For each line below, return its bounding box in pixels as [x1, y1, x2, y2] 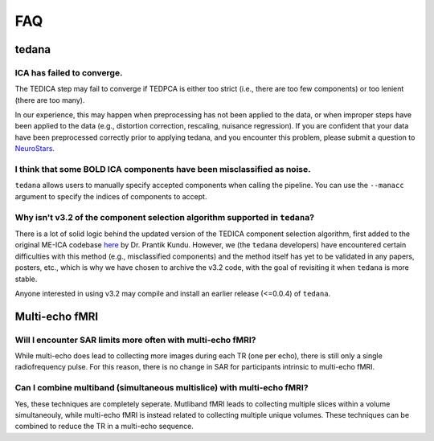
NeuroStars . [14, 144, 55, 153]
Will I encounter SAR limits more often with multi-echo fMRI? [14, 334, 256, 345]
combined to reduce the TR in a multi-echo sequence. [14, 422, 194, 431]
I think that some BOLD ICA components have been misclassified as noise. [14, 164, 311, 175]
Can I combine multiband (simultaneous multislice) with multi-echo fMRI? [14, 382, 309, 394]
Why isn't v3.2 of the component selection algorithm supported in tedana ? [14, 211, 315, 223]
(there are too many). [14, 95, 85, 104]
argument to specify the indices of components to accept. [14, 191, 207, 201]
